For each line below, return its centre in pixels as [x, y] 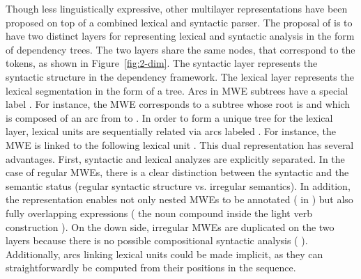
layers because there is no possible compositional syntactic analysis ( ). [157, 240]
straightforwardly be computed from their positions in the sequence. [151, 268]
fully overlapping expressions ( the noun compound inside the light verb [159, 213]
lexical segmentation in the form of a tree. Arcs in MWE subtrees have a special [177, 90]
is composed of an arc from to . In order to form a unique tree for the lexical [169, 117]
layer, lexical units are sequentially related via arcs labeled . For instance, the [171, 131]
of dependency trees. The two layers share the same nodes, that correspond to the [180, 49]
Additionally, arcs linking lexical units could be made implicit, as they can [164, 254]
